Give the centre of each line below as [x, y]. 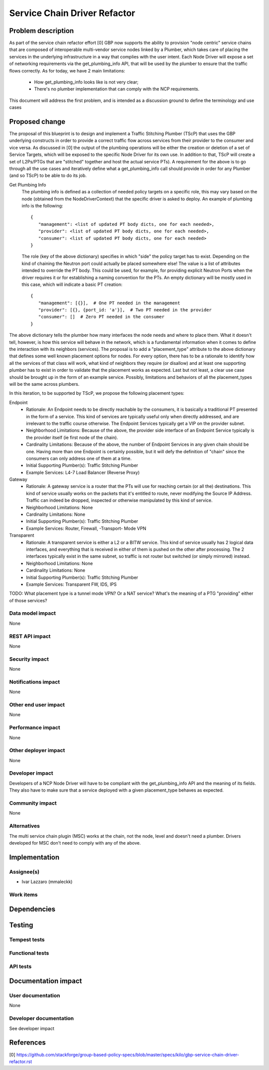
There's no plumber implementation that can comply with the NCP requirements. [117, 89]
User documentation [35, 996]
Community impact [33, 803]
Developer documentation [42, 1019]
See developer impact [32, 1028]
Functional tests [29, 953]
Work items [23, 895]
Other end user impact [37, 705]
